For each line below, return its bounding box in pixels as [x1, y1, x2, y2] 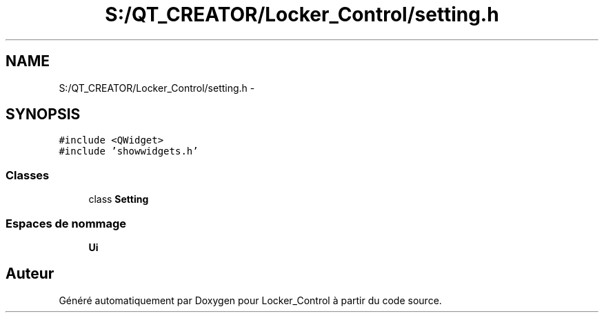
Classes [6, 168, 50, 182]
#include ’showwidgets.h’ [59, 146, 199, 157]
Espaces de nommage [6, 216, 127, 230]
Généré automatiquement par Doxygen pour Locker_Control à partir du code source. [59, 294, 442, 306]
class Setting [88, 193, 149, 206]
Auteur [6, 265, 54, 283]
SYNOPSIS [6, 106, 81, 123]
